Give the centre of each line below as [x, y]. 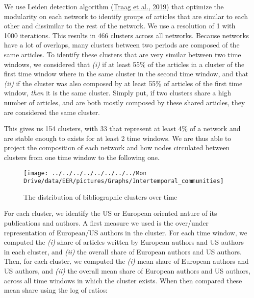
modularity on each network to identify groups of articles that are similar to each [126, 16]
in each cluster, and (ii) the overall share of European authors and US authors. [123, 251]
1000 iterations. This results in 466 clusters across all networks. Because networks [127, 35]
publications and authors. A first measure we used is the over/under [106, 223]
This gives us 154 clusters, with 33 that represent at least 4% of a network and [122, 128]
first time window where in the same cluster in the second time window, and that [126, 74]
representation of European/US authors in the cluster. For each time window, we [126, 232]
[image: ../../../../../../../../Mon [85, 173]
